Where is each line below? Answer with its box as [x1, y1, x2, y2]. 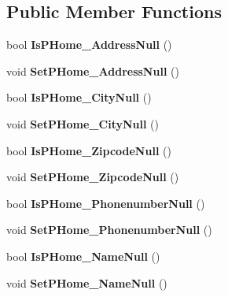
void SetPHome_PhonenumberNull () [6, 221, 212, 238]
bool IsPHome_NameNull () [6, 247, 160, 264]
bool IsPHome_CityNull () [6, 89, 152, 106]
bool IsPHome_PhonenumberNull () [6, 195, 205, 211]
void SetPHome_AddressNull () [6, 62, 179, 79]
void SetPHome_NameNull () [6, 274, 167, 291]
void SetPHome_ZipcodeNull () [6, 169, 179, 185]
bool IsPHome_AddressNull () [6, 36, 172, 53]
